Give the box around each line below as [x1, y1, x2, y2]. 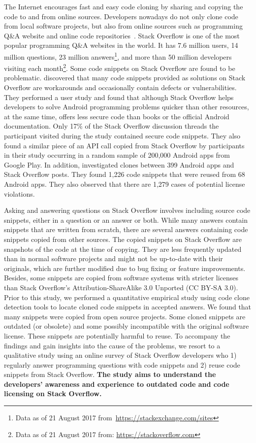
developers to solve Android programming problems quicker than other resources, [4, 102, 249, 112]
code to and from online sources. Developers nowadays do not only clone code [4, 11, 238, 21]
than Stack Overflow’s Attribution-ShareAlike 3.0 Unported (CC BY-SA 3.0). [4, 282, 238, 292]
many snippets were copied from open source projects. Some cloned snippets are [4, 311, 246, 321]
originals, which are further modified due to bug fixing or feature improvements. [4, 263, 246, 273]
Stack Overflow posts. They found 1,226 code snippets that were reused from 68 [4, 169, 245, 179]
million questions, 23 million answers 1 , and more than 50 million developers [4, 50, 232, 62]
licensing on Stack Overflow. [4, 388, 102, 399]
